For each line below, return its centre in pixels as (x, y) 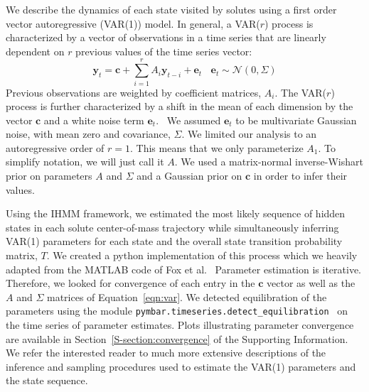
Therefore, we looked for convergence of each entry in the (130, 283)
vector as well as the (311, 283)
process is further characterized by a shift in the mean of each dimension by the (180, 106)
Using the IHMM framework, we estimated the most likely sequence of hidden (176, 213)
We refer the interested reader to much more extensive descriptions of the (166, 353)
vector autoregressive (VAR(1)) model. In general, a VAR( (133, 23)
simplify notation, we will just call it (85, 162)
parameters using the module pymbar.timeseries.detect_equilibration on (177, 311)
